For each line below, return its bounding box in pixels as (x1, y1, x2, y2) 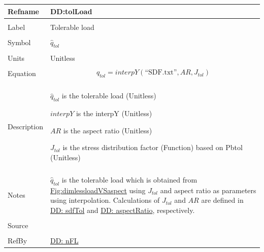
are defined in (201, 195, 244, 205)
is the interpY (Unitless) (76, 107, 152, 118)
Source (8, 220, 28, 230)
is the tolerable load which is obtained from (61, 174, 197, 185)
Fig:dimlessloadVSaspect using (50, 185, 146, 195)
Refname (8, 6, 39, 16)
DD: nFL (50, 235, 79, 246)
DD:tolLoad (50, 6, 92, 16)
